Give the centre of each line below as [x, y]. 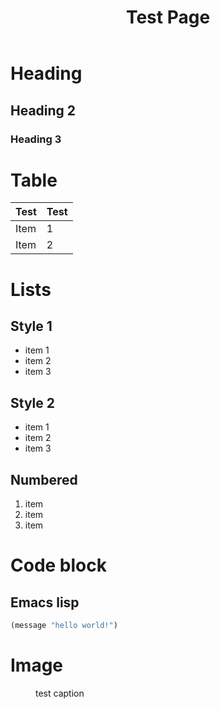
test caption [60, 693]
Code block [58, 565]
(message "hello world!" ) [64, 626]
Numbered [44, 479]
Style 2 [32, 402]
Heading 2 [43, 110]
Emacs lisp [45, 602]
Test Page [168, 17]
